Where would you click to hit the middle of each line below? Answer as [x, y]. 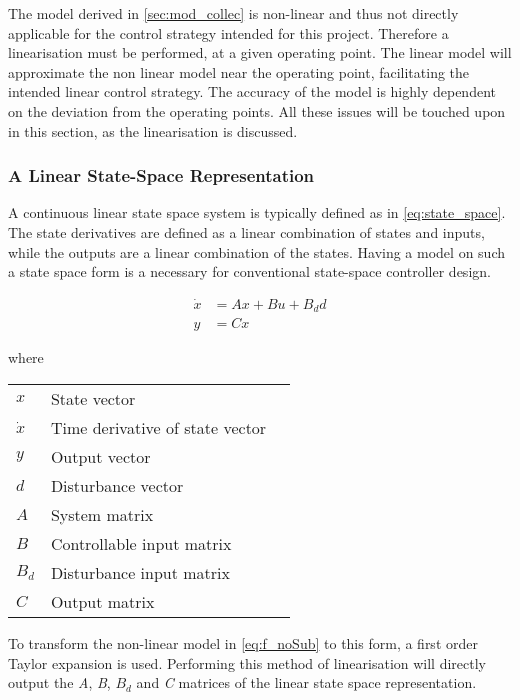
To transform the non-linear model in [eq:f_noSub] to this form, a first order [243, 643]
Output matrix [102, 602]
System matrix [102, 515]
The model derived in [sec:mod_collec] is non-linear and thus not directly [233, 13]
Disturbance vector [117, 486]
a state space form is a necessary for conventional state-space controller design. [249, 271]
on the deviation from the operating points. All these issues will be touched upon [257, 110]
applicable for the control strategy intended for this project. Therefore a [228, 32]
